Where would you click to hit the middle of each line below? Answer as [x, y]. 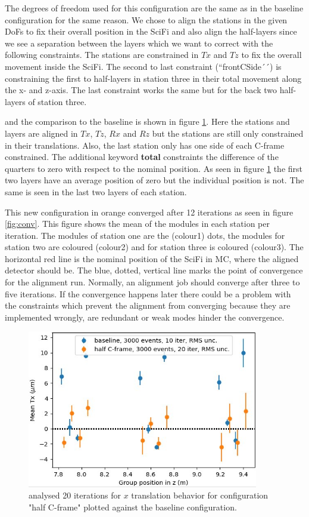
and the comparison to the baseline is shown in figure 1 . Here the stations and [147, 121]
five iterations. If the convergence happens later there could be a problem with [148, 293]
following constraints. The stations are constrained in [102, 55]
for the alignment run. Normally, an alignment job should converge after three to [152, 282]
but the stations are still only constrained [228, 133]
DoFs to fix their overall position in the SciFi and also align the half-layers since [151, 31]
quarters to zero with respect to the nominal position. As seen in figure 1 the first [154, 168]
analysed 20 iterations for [75, 495]
